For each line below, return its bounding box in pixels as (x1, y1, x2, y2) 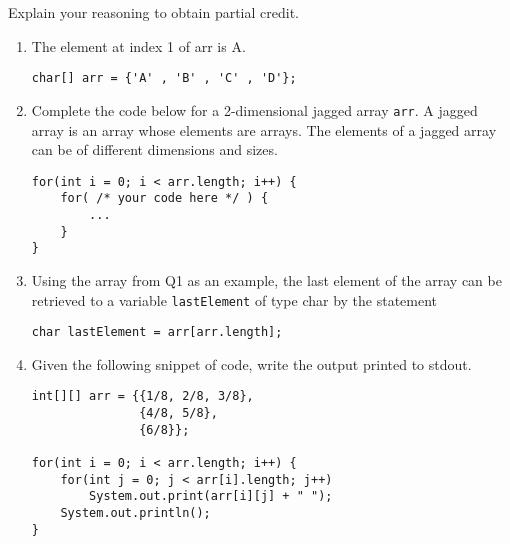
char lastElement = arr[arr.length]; (31, 325, 283, 340)
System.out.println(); (60, 506, 211, 521)
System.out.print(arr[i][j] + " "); (89, 489, 333, 504)
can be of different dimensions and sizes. (31, 139, 278, 160)
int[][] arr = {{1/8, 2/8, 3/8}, (31, 389, 254, 404)
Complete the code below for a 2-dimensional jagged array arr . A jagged (31, 99, 478, 120)
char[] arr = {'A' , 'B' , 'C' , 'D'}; (31, 71, 297, 86)
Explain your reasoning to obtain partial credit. (8, 2, 299, 22)
